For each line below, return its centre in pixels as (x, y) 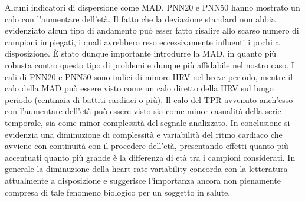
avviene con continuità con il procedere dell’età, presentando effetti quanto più (147, 146)
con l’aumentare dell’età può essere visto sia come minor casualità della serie (143, 111)
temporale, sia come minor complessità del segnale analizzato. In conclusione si (147, 122)
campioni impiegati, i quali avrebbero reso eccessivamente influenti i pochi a (142, 42)
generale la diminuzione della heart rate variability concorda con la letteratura (146, 169)
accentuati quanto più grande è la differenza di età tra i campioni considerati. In (150, 157)
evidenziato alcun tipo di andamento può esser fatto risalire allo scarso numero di (152, 30)
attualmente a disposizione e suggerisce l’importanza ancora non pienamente (143, 180)
